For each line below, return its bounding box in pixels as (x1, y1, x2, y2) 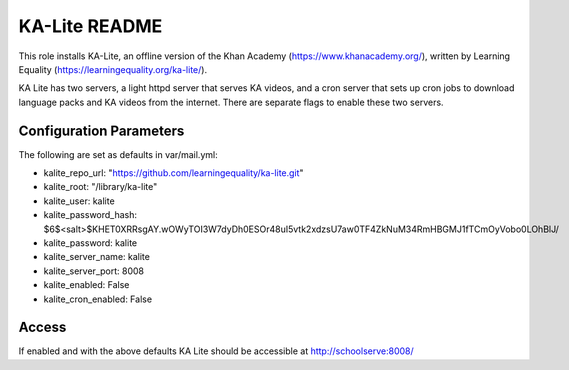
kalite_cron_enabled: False (43, 293, 153, 305)
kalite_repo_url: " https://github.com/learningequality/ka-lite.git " (43, 167, 304, 179)
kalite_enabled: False (43, 279, 130, 291)
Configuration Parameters (18, 122, 185, 139)
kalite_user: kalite (43, 195, 115, 207)
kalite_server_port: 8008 (43, 265, 145, 277)
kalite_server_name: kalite (43, 251, 150, 263)
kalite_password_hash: (43, 209, 138, 221)
